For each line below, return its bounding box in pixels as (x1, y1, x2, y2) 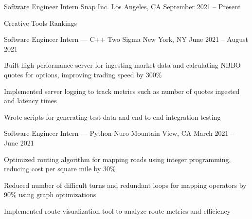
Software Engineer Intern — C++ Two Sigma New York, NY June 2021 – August (4, 34, 248, 44)
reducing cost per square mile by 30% (4, 164, 116, 174)
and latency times (4, 95, 57, 106)
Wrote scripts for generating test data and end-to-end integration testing (4, 111, 221, 122)
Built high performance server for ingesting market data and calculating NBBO (4, 60, 241, 70)
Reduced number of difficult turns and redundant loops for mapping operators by (4, 180, 247, 190)
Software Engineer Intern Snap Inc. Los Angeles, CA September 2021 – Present (4, 1, 241, 11)
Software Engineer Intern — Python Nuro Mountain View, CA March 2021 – (4, 128, 234, 138)
